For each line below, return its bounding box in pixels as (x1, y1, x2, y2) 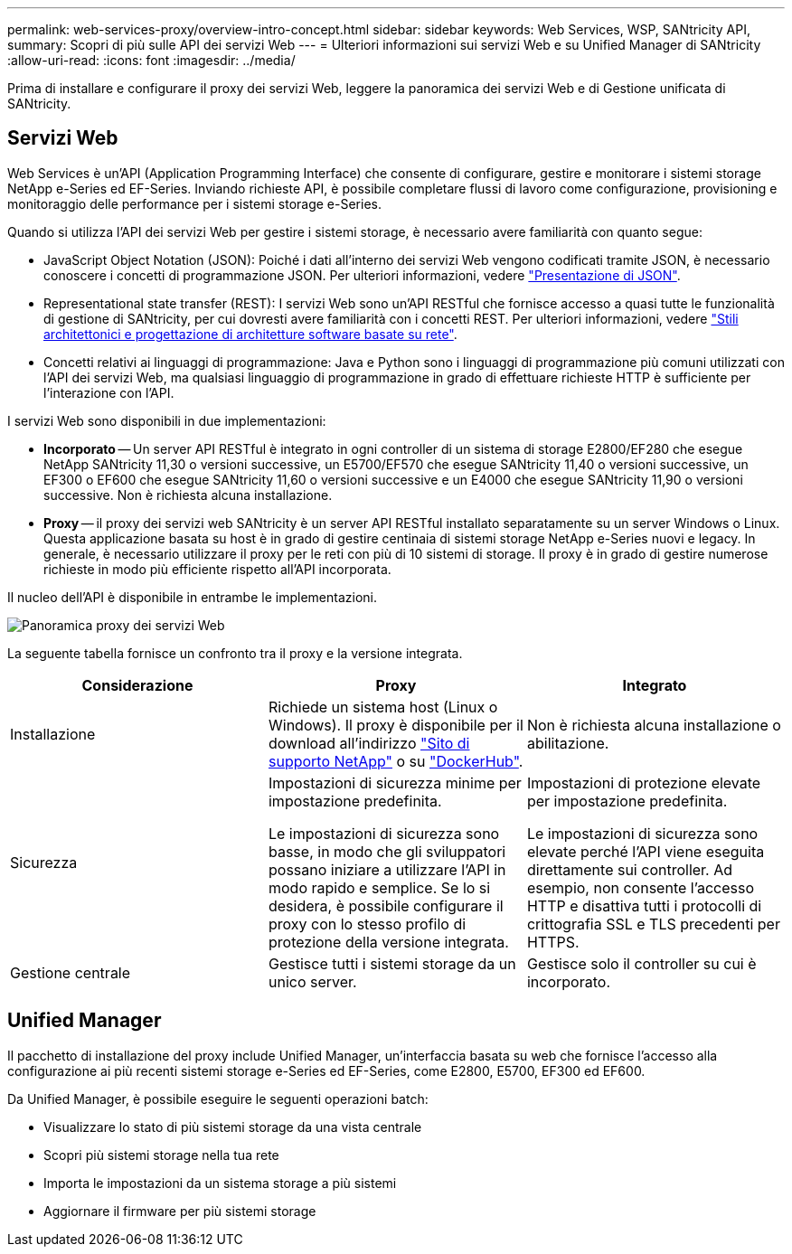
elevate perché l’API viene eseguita (526, 842, 765, 861)
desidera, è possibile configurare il (268, 896, 504, 915)
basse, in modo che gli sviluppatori (268, 842, 506, 861)
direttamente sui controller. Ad (526, 860, 733, 879)
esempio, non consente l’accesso (526, 878, 754, 897)
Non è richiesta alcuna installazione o (526, 715, 781, 734)
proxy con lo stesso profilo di (268, 914, 467, 933)
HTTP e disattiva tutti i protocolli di (526, 896, 762, 915)
